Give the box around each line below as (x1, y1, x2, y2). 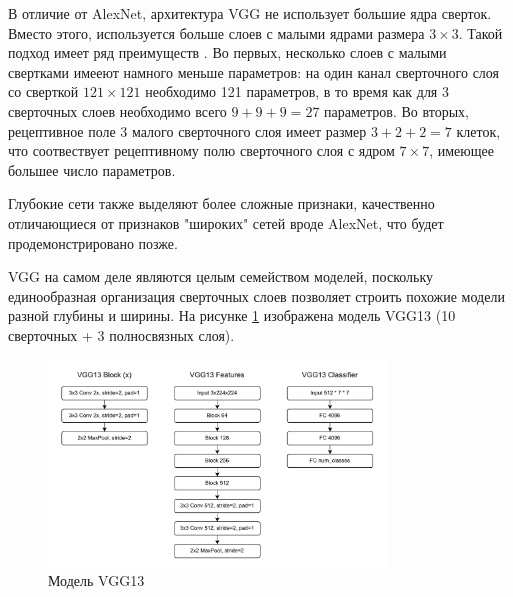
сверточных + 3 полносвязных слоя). (8, 324, 235, 345)
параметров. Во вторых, (324, 100, 469, 121)
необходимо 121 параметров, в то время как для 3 (145, 81, 449, 102)
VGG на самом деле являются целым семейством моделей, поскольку (8, 266, 434, 287)
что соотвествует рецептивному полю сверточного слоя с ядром (8, 140, 395, 161)
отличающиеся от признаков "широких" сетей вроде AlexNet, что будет (8, 212, 444, 233)
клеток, (456, 120, 501, 141)
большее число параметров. (8, 159, 176, 180)
